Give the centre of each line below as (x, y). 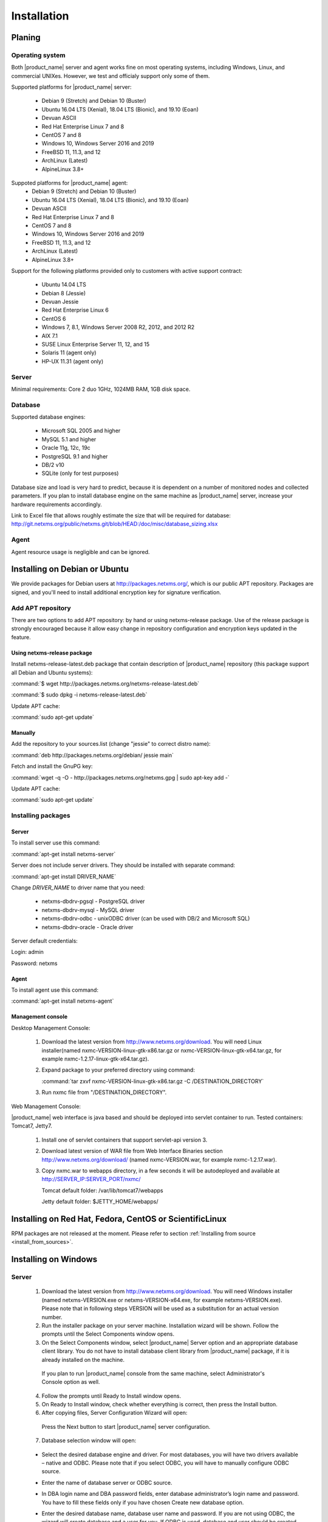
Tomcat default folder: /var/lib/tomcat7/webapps (102, 1190)
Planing (26, 37)
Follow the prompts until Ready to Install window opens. (111, 1396)
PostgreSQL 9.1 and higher (75, 456)
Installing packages (41, 816)
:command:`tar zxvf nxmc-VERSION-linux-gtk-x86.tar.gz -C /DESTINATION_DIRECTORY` (153, 1081)
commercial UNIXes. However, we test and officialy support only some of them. (111, 75)
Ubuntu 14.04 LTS (64, 285)
